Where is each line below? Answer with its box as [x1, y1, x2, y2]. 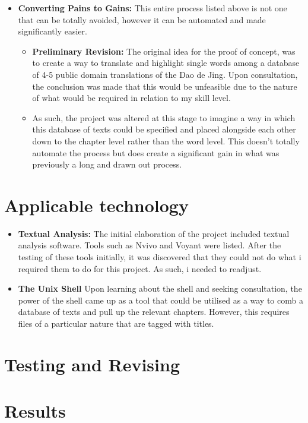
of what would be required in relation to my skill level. [32, 91, 231, 104]
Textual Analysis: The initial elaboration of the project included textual [18, 227, 290, 239]
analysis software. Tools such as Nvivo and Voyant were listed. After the [18, 239, 281, 251]
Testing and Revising [4, 352, 180, 376]
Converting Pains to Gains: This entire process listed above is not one [18, 2, 287, 14]
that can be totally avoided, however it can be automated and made [18, 13, 266, 26]
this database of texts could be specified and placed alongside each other [32, 123, 296, 135]
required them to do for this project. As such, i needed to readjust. [18, 262, 262, 274]
